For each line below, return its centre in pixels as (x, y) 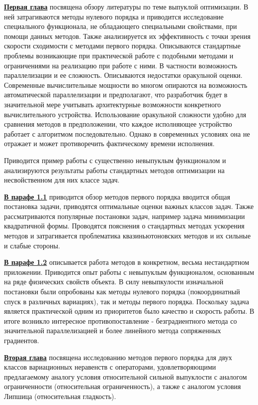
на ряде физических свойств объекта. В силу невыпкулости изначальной (114, 282)
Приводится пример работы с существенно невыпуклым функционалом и (115, 160)
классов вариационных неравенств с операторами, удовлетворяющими (110, 367)
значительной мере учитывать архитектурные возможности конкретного (113, 104)
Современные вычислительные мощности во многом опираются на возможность (126, 85)
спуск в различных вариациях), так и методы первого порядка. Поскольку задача (127, 301)
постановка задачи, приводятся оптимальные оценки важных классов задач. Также (129, 206)
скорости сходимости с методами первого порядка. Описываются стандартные (122, 46)
